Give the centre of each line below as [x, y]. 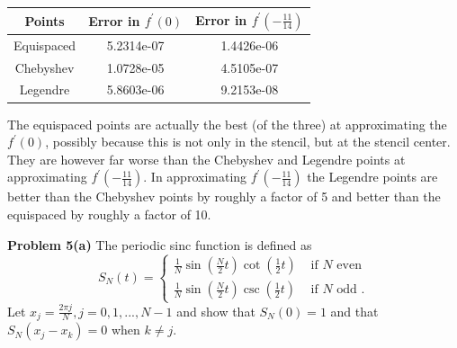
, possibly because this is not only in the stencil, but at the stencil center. [248, 142]
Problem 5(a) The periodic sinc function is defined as [160, 244]
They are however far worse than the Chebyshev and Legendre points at [206, 159]
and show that [216, 311]
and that [354, 311]
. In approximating [195, 177]
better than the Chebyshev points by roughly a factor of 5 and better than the [224, 196]
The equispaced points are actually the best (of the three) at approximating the [227, 124]
